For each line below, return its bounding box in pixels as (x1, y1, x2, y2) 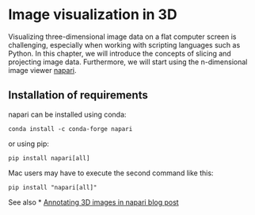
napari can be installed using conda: (8, 109, 127, 119)
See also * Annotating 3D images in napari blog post (8, 197, 180, 207)
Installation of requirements (8, 89, 148, 102)
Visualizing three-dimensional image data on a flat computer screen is (8, 32, 237, 41)
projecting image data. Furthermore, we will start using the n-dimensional (8, 57, 248, 67)
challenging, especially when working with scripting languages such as (8, 40, 241, 49)
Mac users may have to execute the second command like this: (8, 168, 214, 178)
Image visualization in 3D (8, 6, 177, 24)
